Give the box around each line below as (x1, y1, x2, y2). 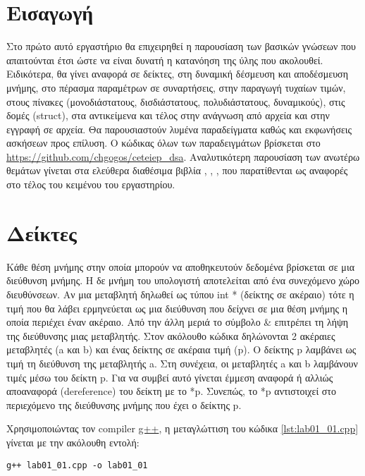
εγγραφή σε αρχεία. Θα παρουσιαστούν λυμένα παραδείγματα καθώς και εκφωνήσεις (6, 121, 352, 136)
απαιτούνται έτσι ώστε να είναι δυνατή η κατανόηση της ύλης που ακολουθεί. (6, 52, 323, 67)
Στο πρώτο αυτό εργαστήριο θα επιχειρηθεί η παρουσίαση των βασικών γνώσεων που (6, 39, 356, 54)
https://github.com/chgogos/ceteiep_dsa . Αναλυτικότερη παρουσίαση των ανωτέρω (6, 149, 360, 164)
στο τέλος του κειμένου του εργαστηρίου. (6, 177, 175, 192)
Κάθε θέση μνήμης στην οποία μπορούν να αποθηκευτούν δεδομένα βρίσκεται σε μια (6, 259, 354, 274)
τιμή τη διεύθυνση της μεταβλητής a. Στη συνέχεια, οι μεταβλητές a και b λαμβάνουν (6, 355, 358, 370)
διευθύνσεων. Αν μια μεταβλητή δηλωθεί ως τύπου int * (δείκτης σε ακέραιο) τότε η (6, 286, 354, 301)
